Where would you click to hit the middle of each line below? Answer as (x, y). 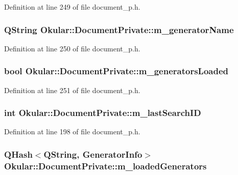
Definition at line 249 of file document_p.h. (72, 7)
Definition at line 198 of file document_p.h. (72, 132)
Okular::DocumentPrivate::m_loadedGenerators (105, 166)
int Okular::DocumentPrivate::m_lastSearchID (103, 113)
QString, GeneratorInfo (93, 154)
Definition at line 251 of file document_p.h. (72, 90)
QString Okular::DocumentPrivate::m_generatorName (119, 29)
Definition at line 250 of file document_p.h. (72, 48)
